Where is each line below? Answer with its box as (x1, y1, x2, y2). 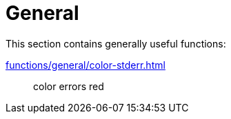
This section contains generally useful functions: (6, 37, 226, 50)
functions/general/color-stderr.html (6, 58, 165, 71)
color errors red (33, 80, 104, 92)
